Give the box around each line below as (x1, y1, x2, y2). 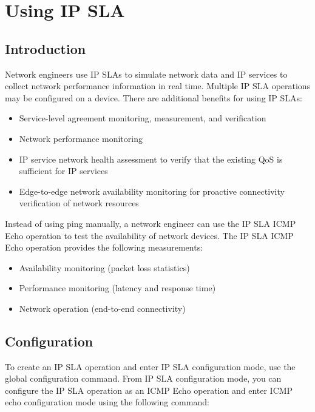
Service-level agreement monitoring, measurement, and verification (19, 112, 266, 124)
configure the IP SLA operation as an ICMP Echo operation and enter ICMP (5, 383, 293, 396)
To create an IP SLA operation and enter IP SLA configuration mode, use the (5, 360, 296, 373)
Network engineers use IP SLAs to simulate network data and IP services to (5, 67, 288, 80)
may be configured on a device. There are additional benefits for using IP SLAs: (5, 91, 303, 104)
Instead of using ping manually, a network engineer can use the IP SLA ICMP (5, 217, 296, 229)
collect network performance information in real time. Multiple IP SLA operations (5, 79, 311, 92)
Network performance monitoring (19, 132, 143, 144)
